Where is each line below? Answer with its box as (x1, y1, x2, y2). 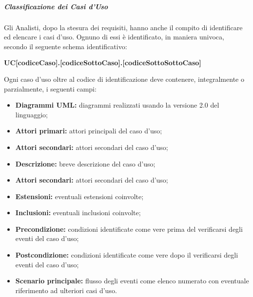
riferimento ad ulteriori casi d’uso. (15, 285, 117, 295)
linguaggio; (15, 109, 48, 119)
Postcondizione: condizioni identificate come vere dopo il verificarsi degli (15, 250, 238, 260)
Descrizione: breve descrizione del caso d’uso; (15, 158, 156, 168)
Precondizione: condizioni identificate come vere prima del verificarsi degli (15, 223, 243, 234)
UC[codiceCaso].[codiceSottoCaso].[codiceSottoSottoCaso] (4, 57, 201, 68)
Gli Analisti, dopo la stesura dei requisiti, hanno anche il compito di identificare (4, 22, 243, 32)
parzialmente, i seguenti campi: (4, 83, 97, 93)
